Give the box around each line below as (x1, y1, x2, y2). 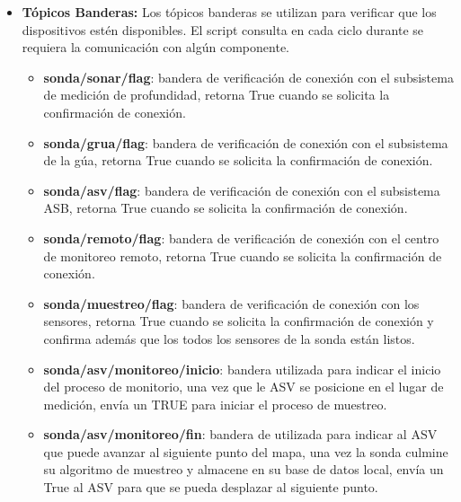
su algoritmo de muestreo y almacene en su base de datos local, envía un (43, 460, 444, 479)
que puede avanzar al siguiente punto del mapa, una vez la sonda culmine (43, 442, 448, 461)
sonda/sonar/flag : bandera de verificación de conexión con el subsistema (43, 67, 454, 86)
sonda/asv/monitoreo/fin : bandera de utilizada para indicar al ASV (43, 425, 438, 444)
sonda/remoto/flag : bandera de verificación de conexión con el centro (43, 228, 439, 247)
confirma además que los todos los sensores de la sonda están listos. (43, 329, 415, 348)
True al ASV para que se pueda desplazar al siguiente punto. (43, 478, 378, 497)
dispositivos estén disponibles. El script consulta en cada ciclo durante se (22, 20, 424, 39)
